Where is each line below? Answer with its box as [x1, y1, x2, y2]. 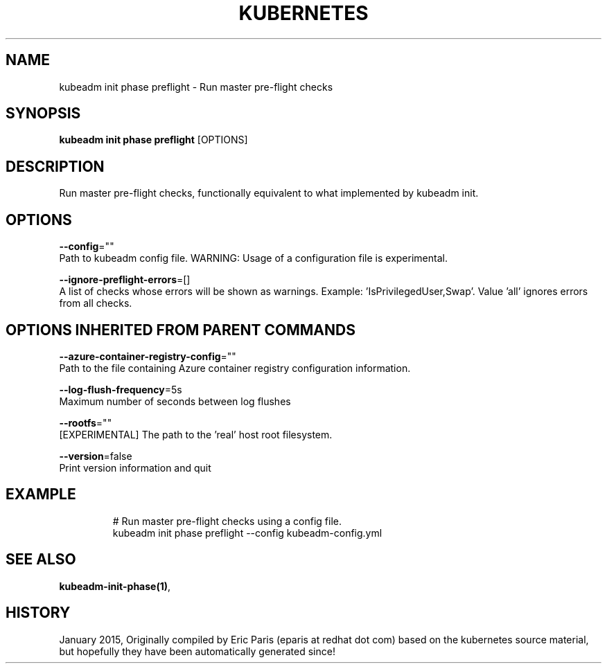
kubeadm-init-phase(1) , [59, 580, 171, 592]
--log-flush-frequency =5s [59, 383, 182, 395]
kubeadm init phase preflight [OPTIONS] [59, 134, 248, 146]
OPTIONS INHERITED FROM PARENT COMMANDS [6, 321, 355, 339]
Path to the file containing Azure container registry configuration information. [59, 362, 411, 374]
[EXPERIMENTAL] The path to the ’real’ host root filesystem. [59, 428, 333, 440]
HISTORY [6, 604, 71, 622]
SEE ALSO [6, 551, 76, 569]
